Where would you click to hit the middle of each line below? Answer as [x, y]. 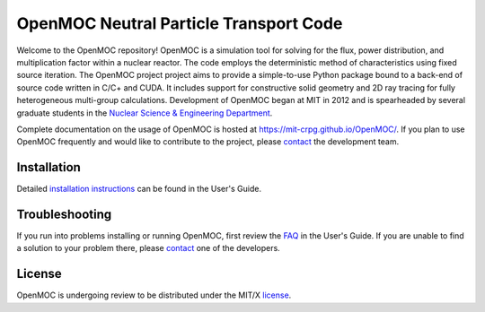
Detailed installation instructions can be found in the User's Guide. [139, 189]
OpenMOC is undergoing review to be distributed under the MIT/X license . [154, 295]
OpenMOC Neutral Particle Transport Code [180, 23]
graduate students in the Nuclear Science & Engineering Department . [145, 113]
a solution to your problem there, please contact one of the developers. [148, 248]
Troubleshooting [64, 214]
